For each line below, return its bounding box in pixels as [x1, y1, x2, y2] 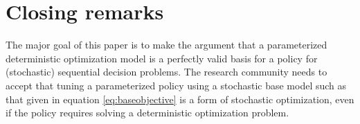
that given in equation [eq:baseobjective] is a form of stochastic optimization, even [6, 91, 354, 106]
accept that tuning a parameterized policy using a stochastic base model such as [6, 78, 347, 92]
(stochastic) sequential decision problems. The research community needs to [6, 64, 327, 79]
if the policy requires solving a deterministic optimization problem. [6, 105, 289, 120]
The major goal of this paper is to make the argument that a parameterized [6, 37, 327, 52]
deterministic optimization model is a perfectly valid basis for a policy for [6, 51, 318, 65]
